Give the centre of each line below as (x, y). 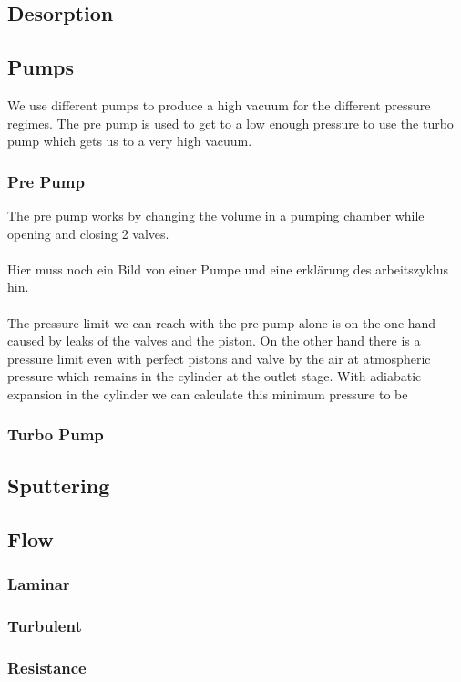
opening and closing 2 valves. (88, 233)
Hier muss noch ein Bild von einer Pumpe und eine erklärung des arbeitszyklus (228, 269)
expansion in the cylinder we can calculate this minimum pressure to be (208, 393)
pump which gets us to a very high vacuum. (130, 141)
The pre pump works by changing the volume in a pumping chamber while (216, 215)
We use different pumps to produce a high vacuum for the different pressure (219, 104)
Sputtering (59, 485)
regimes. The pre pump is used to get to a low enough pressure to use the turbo (230, 123)
